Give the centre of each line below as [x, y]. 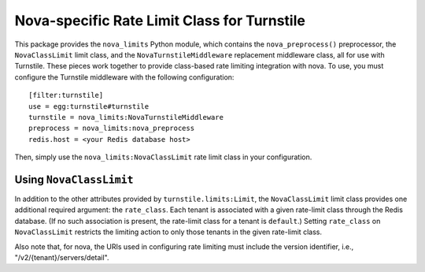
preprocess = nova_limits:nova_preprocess [112, 129]
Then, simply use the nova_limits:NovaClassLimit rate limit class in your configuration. [163, 157]
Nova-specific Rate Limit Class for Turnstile [160, 20]
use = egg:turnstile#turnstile [89, 106]
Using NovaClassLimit [74, 179]
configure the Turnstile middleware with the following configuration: [124, 77]
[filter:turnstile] [66, 95]
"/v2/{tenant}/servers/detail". [62, 257]
